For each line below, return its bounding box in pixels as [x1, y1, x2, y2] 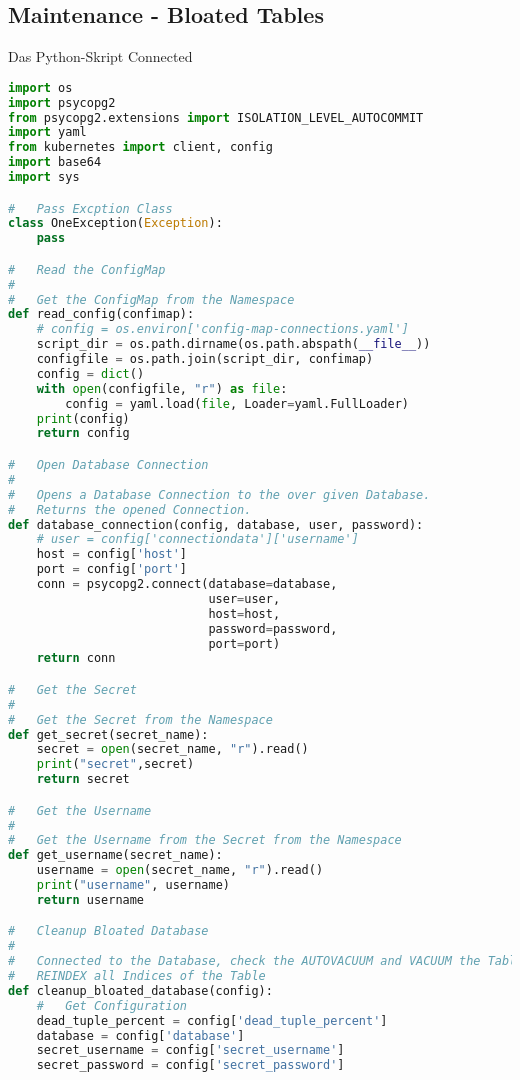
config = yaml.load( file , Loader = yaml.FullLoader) [65, 396, 409, 411]
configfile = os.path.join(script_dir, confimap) [36, 352, 374, 367]
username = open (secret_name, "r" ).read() [36, 863, 324, 878]
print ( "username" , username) [36, 878, 230, 893]
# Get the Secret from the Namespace [8, 712, 273, 727]
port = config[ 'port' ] [36, 562, 188, 577]
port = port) [208, 636, 281, 651]
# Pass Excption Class [8, 201, 173, 216]
